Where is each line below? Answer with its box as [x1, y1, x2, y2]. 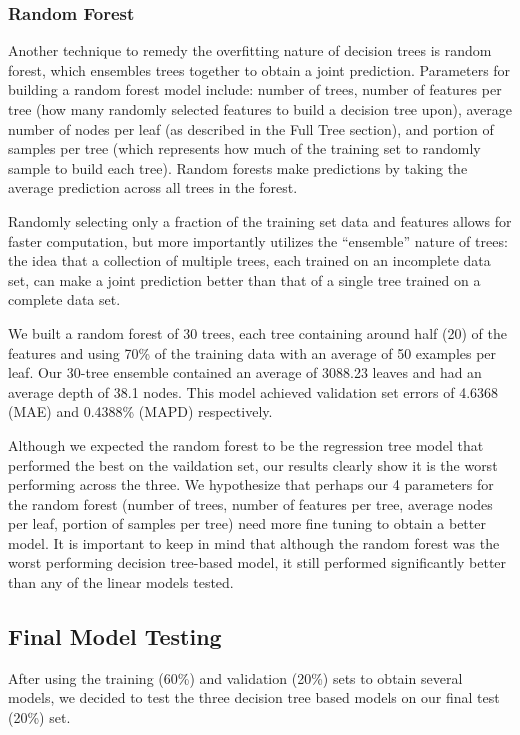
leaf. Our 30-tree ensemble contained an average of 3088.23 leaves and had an [8, 362, 482, 383]
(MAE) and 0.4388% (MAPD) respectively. [8, 401, 273, 422]
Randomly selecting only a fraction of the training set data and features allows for [8, 210, 512, 231]
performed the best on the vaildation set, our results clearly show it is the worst [8, 454, 498, 475]
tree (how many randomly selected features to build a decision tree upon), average [8, 99, 513, 119]
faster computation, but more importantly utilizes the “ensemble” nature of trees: [8, 230, 508, 251]
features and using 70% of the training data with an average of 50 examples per [8, 342, 497, 363]
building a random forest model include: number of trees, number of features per [8, 79, 502, 100]
